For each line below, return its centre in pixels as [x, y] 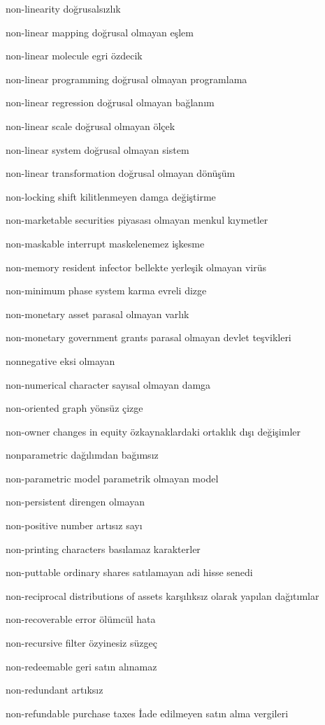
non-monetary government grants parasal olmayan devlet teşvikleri [149, 337]
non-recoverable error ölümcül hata [81, 619]
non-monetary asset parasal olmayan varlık [97, 314]
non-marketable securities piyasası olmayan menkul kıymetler [137, 220]
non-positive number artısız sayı [74, 525]
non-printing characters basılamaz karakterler [103, 548]
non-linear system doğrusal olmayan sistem [97, 149]
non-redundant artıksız [55, 690]
